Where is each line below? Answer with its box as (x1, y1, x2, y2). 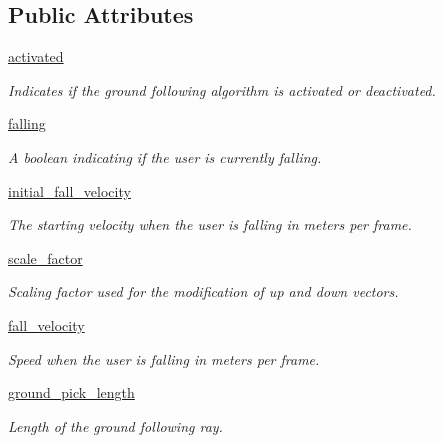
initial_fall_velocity (8, 180, 131, 201)
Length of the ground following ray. (8, 415, 223, 436)
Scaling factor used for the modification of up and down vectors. (8, 281, 399, 302)
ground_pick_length (8, 382, 135, 403)
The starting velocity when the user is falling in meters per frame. (8, 214, 412, 235)
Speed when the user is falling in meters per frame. (8, 348, 320, 369)
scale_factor (8, 247, 83, 268)
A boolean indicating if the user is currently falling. (8, 146, 322, 167)
